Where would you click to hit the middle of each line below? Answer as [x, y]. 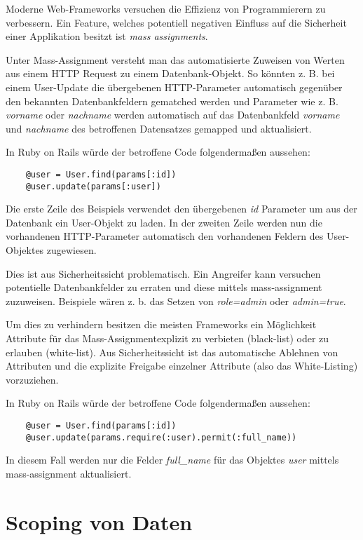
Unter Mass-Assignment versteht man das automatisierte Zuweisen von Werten [175, 59]
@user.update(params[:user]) [93, 186]
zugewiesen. [71, 250]
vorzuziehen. [32, 379]
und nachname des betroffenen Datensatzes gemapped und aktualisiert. [159, 128]
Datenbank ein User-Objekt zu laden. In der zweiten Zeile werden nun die [164, 222]
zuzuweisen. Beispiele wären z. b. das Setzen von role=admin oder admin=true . [176, 301]
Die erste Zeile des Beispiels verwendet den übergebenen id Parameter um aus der [181, 209]
